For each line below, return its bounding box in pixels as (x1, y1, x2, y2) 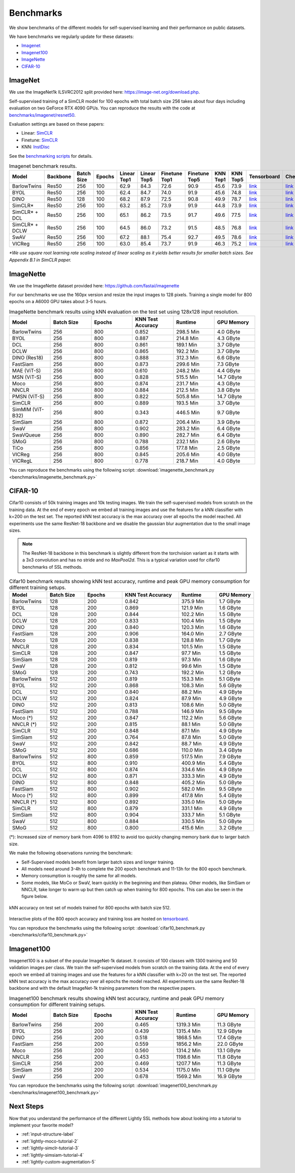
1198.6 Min (176, 1054, 201, 1061)
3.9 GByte (217, 419, 240, 426)
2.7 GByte (219, 630, 242, 637)
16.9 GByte (217, 1073, 242, 1080)
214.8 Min (176, 335, 199, 342)
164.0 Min (181, 630, 204, 637)
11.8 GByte (217, 1054, 241, 1061)
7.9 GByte (219, 753, 241, 760)
